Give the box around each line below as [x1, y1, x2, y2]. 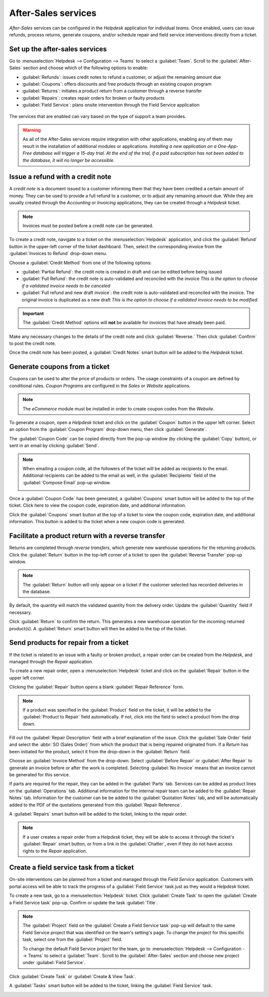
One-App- [217, 143, 239, 149]
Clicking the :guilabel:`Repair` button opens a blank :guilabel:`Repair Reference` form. [9, 684, 184, 690]
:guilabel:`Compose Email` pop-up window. [22, 479, 111, 485]
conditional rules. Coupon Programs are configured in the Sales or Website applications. [9, 383, 191, 389]
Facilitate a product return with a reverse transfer [9, 532, 165, 540]
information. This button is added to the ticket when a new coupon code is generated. [9, 519, 185, 525]
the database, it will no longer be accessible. [22, 157, 115, 163]
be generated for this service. [9, 772, 70, 778]
